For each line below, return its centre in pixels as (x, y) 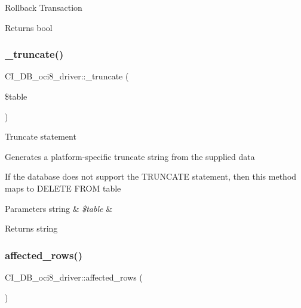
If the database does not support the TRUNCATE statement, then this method (151, 176)
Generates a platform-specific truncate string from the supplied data (130, 156)
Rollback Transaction (44, 7)
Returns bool (29, 27)
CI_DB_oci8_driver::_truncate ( (67, 76)
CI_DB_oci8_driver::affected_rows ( (74, 277)
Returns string (31, 228)
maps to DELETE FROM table (63, 188)
